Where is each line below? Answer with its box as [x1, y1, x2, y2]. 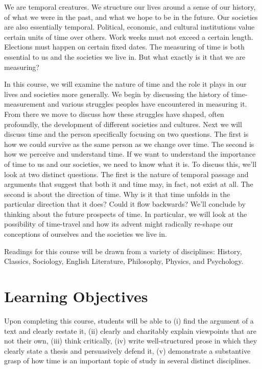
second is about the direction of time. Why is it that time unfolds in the [4, 188, 230, 199]
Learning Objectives [4, 286, 148, 307]
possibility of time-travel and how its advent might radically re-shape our [4, 218, 233, 229]
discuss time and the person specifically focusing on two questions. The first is [4, 129, 249, 139]
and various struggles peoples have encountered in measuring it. [47, 99, 247, 109]
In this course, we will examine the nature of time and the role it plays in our [4, 79, 247, 89]
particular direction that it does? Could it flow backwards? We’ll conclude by [4, 199, 246, 209]
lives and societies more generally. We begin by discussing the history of [4, 88, 229, 99]
